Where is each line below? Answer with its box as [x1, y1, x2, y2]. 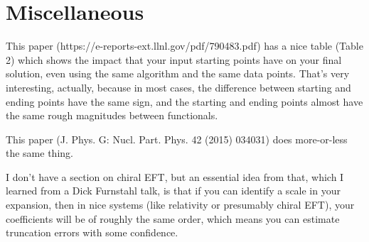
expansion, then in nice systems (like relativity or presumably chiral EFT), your [6, 197, 355, 212]
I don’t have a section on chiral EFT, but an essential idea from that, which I [6, 169, 344, 184]
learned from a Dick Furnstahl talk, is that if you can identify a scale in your [6, 183, 341, 198]
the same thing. [6, 145, 73, 160]
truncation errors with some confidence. [6, 225, 178, 240]
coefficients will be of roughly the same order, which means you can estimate [6, 211, 340, 226]
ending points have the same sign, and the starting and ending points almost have [6, 94, 363, 109]
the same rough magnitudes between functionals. [6, 108, 218, 123]
